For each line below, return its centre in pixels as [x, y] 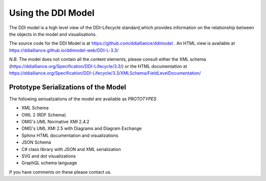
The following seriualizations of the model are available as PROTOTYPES [83, 99]
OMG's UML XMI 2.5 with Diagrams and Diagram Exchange [82, 128]
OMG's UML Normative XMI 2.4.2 [55, 121]
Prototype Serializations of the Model [68, 87]
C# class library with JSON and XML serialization [71, 149]
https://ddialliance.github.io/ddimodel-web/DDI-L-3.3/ [64, 50]
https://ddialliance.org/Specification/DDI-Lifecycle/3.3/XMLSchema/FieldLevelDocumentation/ [105, 73]
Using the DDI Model [52, 13]
